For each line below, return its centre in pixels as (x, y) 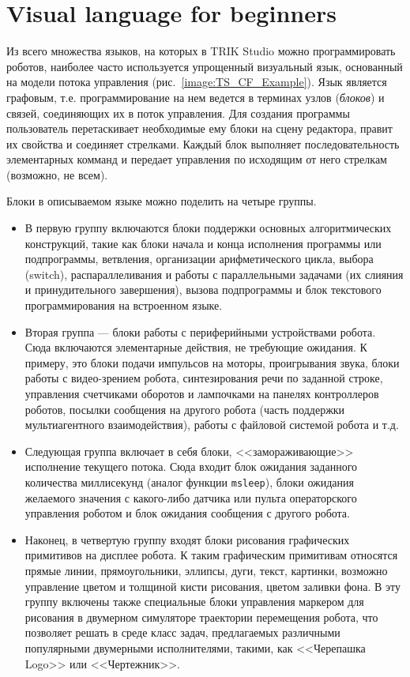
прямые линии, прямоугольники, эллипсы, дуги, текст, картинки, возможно (206, 570)
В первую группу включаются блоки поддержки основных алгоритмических (208, 228)
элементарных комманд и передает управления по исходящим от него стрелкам (197, 159)
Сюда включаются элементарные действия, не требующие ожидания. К (196, 347)
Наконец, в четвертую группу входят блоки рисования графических (187, 539)
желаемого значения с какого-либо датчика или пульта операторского (191, 497)
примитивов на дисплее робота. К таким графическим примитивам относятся (211, 555)
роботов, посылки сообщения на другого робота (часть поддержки (185, 409)
